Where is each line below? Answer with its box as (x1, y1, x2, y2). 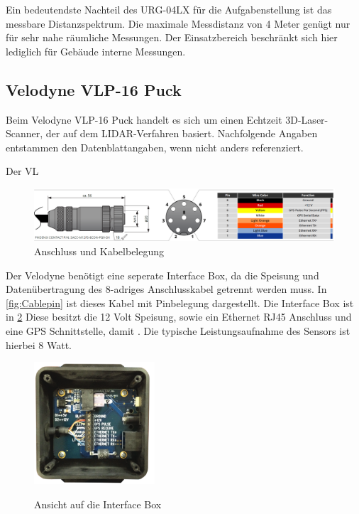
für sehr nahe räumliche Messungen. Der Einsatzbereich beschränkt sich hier (6, 30, 338, 45)
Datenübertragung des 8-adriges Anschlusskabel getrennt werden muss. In (6, 282, 327, 296)
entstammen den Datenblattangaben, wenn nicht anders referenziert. (6, 139, 304, 154)
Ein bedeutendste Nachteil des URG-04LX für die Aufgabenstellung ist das (6, 2, 332, 16)
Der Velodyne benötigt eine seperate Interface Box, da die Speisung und (6, 267, 319, 282)
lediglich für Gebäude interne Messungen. (6, 43, 186, 58)
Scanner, (6, 126, 43, 141)
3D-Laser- (285, 112, 328, 127)
